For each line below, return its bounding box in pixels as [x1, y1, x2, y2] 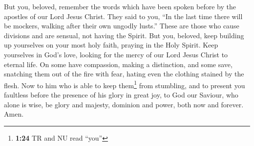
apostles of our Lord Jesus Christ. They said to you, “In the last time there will [4, 11, 243, 21]
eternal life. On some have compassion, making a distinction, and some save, [4, 59, 233, 69]
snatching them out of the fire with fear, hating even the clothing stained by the [4, 69, 244, 79]
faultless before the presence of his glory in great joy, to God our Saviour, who [4, 90, 238, 99]
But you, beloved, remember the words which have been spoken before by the [4, 1, 236, 11]
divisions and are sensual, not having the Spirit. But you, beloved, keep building [4, 30, 244, 40]
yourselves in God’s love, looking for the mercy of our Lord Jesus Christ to [4, 49, 228, 59]
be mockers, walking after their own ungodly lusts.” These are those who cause [4, 21, 239, 31]
